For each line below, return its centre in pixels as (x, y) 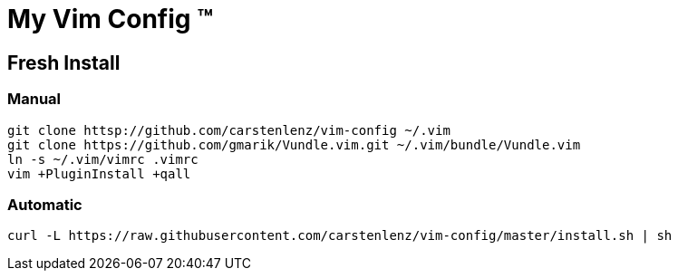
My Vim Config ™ (111, 19)
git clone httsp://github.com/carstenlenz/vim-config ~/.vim (229, 130)
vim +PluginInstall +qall (99, 173)
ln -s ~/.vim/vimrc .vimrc (103, 159)
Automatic (45, 204)
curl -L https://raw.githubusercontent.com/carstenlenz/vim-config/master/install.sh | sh (340, 236)
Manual (34, 99)
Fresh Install (64, 62)
